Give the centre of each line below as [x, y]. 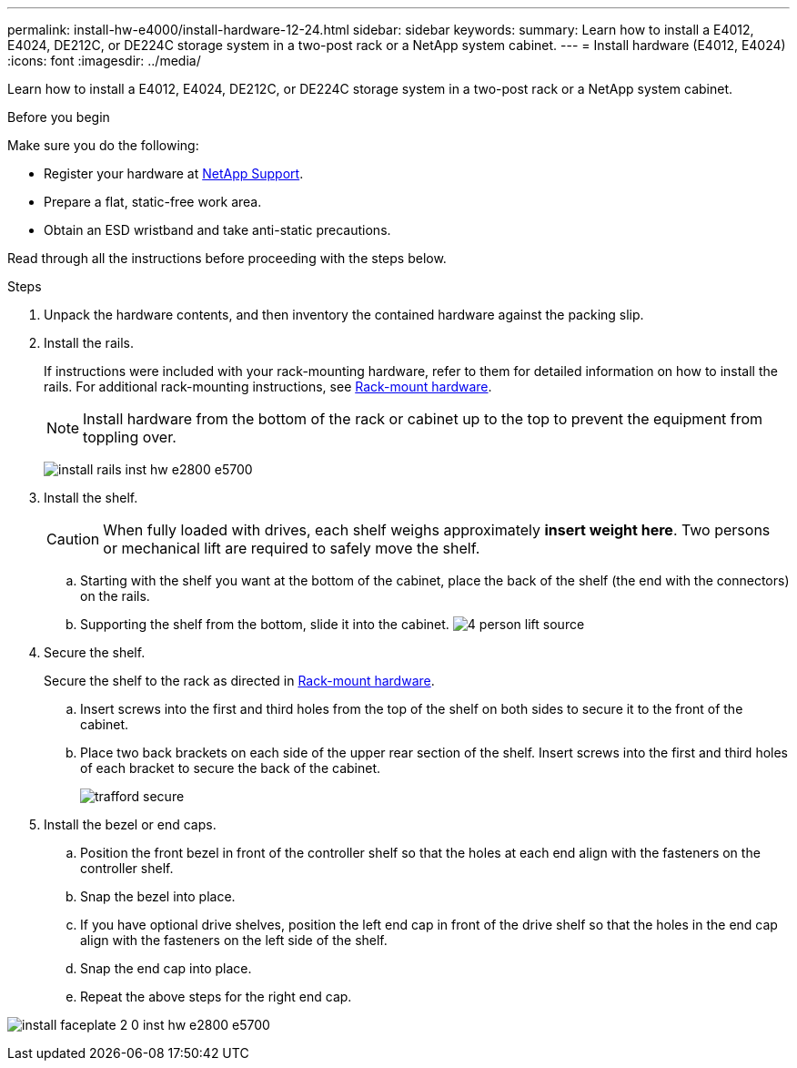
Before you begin [59, 117]
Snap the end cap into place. [166, 968]
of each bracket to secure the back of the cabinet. [231, 768]
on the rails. [115, 596]
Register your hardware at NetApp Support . [174, 173]
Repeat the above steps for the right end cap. [216, 997]
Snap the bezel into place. [158, 896]
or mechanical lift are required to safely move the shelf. [292, 548]
